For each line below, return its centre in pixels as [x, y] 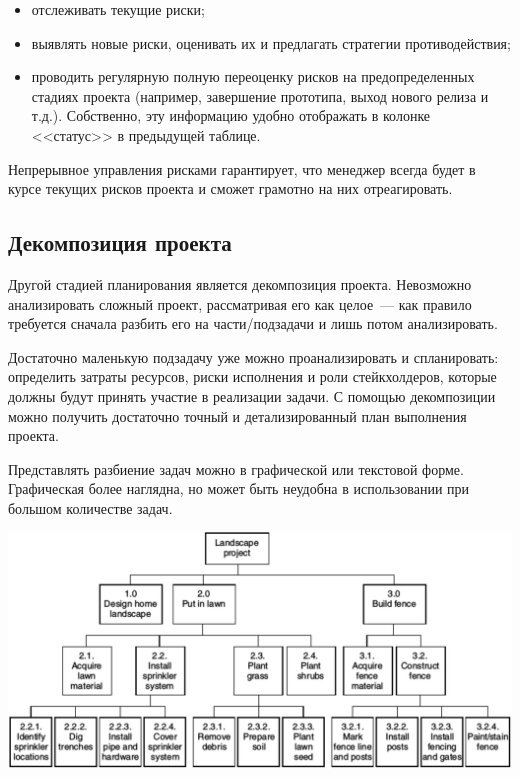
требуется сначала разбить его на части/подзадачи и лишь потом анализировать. [253, 323]
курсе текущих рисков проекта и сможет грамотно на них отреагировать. [230, 188]
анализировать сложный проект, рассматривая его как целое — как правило [240, 303]
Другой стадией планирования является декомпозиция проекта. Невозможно [240, 283]
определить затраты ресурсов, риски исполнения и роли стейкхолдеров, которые [252, 376]
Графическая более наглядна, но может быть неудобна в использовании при [239, 488]
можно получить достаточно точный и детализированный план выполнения [237, 415]
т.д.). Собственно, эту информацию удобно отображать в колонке [231, 115]
